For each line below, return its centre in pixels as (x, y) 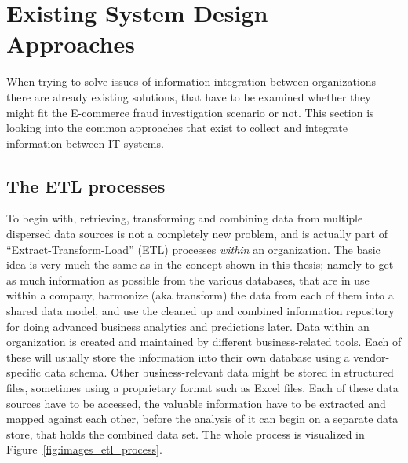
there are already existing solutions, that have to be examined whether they (189, 96)
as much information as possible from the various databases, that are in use (188, 279)
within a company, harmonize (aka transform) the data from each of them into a (200, 295)
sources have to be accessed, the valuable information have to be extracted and (196, 403)
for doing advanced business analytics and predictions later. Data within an (188, 326)
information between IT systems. (85, 143)
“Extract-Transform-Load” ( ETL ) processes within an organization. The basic (193, 249)
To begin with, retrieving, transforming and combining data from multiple (185, 218)
